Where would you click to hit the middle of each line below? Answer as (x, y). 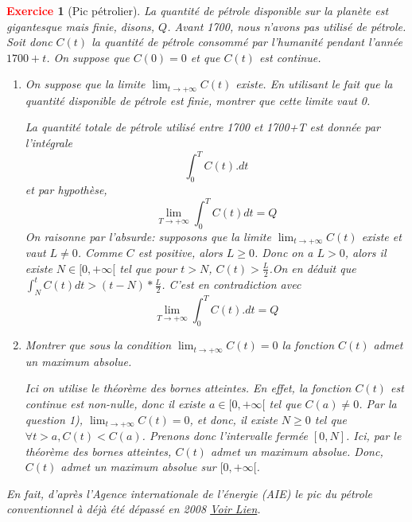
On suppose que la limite (85, 84)
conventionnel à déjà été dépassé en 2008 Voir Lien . (134, 509)
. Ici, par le (374, 435)
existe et (381, 236)
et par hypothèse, (66, 189)
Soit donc (29, 42)
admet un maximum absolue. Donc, (297, 451)
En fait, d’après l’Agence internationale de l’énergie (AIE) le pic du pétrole (189, 493)
